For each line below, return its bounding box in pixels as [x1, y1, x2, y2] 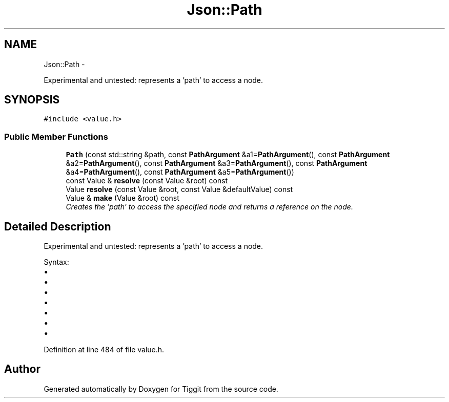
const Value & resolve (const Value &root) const [66, 176, 228, 185]
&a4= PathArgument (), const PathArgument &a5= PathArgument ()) [66, 167, 294, 177]
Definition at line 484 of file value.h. [44, 345, 165, 354]
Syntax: [44, 258, 69, 267]
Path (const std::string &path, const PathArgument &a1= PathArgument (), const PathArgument [66, 150, 390, 159]
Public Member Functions [4, 131, 108, 142]
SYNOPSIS [4, 93, 60, 107]
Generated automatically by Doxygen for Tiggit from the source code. [44, 384, 278, 393]
